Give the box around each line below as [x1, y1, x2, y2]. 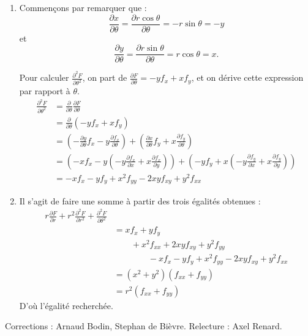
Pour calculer [19, 71, 69, 84]
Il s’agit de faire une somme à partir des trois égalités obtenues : [19, 194, 261, 207]
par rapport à [19, 84, 70, 97]
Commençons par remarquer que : [19, 1, 147, 13]
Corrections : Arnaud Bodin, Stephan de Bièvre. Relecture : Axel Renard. [5, 319, 282, 332]
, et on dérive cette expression [191, 71, 304, 84]
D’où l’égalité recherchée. [19, 299, 113, 312]
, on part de [82, 71, 127, 84]
